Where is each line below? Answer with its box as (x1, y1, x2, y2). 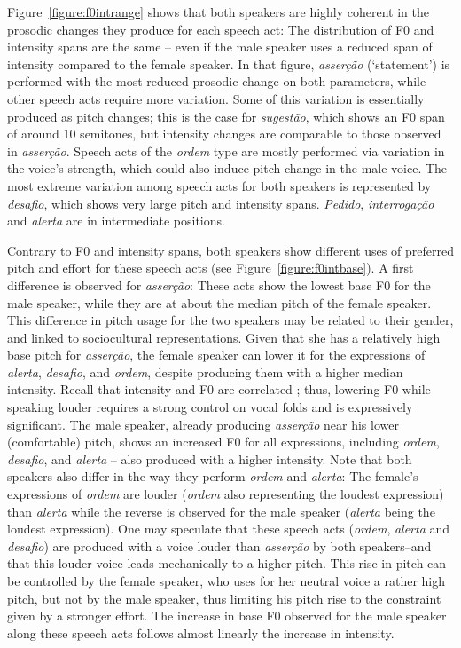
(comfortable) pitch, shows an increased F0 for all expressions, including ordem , (7, 432, 440, 451)
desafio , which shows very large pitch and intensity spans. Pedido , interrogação (7, 194, 434, 212)
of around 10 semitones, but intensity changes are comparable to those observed (7, 124, 441, 143)
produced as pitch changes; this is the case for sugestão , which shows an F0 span (7, 107, 445, 125)
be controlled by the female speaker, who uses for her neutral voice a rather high (7, 572, 445, 589)
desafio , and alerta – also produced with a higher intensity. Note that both (7, 449, 412, 468)
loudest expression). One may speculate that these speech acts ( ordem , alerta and (7, 519, 450, 538)
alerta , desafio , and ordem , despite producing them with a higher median (7, 362, 403, 381)
